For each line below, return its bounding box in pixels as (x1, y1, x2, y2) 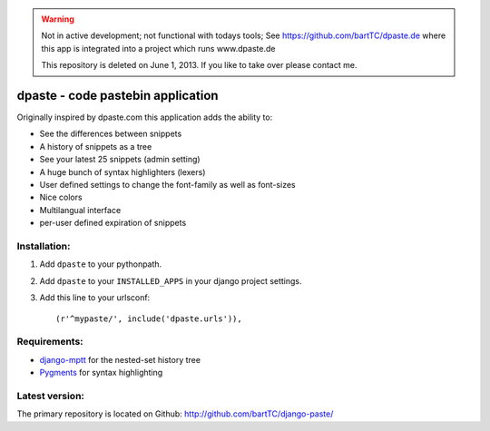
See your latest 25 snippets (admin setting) (39, 154, 201, 165)
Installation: (16, 240, 71, 252)
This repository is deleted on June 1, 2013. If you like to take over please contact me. (41, 60, 358, 71)
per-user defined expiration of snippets (39, 218, 187, 229)
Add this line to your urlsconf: (39, 292, 151, 303)
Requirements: (16, 336, 83, 348)
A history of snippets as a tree (39, 141, 152, 152)
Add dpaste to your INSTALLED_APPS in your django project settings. (39, 275, 303, 286)
